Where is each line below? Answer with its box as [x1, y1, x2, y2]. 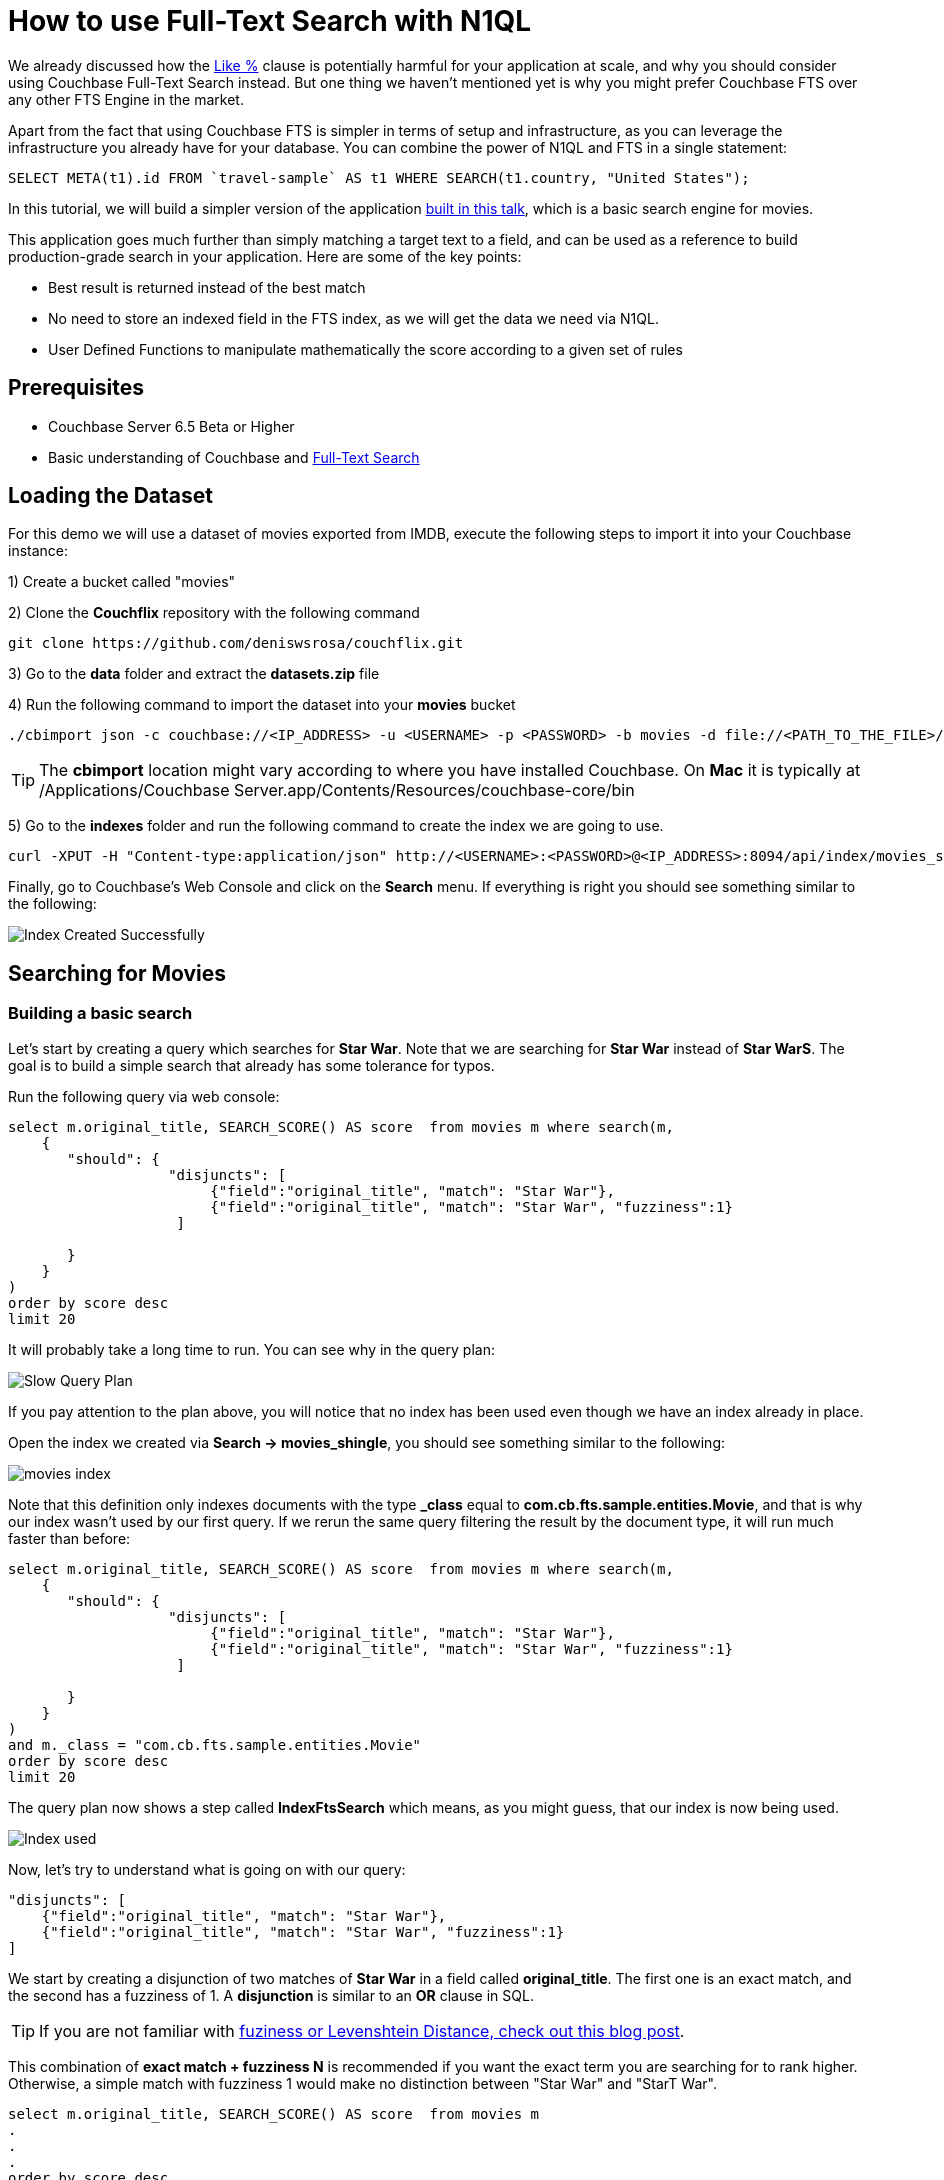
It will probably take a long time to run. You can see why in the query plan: [8, 1340, 495, 1358]
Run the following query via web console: [8, 1087, 280, 1105]
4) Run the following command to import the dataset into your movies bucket [8, 696, 516, 714]
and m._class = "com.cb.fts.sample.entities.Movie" [8, 1736, 422, 1753]
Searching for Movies [8, 960, 227, 986]
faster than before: [8, 1529, 131, 1547]
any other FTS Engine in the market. [8, 90, 244, 108]
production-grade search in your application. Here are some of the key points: [8, 247, 522, 265]
